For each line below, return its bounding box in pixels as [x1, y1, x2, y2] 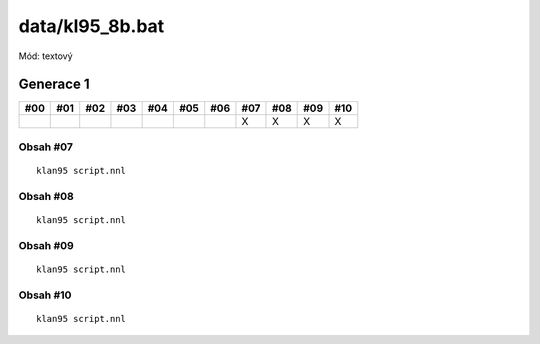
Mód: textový [18, 50, 74, 62]
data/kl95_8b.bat [18, 15, 165, 37]
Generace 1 [18, 76, 90, 93]
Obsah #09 [18, 238, 74, 252]
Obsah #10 [18, 288, 72, 302]
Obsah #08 [18, 189, 74, 203]
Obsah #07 [18, 140, 74, 154]
